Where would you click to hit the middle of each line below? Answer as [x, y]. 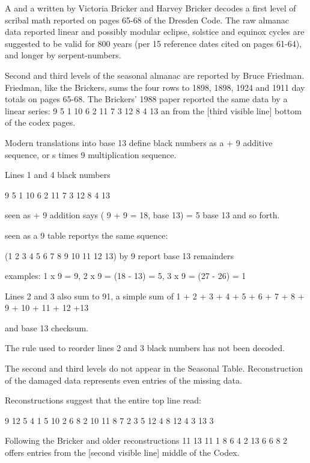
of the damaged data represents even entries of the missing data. [123, 380]
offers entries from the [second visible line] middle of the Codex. [122, 452]
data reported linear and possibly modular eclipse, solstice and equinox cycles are [155, 32]
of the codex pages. [40, 122]
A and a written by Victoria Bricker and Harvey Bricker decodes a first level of [150, 8]
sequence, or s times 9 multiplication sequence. [91, 154]
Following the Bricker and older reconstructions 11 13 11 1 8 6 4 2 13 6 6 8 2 [146, 440]
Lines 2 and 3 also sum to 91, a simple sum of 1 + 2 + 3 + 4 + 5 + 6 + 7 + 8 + [155, 296]
